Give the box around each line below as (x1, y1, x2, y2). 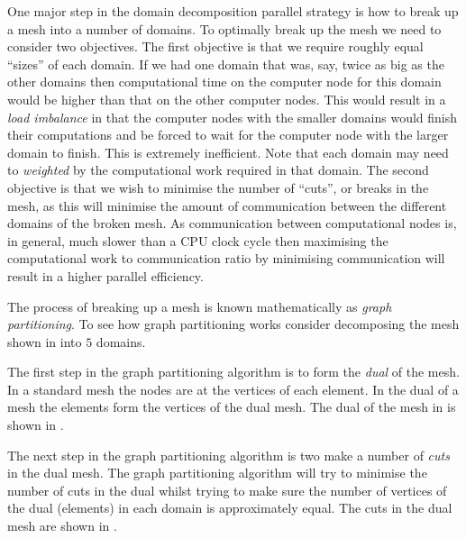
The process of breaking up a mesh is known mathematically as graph (7, 296, 392, 315)
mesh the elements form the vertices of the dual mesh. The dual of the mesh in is (7, 397, 456, 416)
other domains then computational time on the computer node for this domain (7, 72, 442, 91)
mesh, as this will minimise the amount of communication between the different (7, 196, 447, 214)
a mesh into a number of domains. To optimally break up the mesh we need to (7, 19, 442, 38)
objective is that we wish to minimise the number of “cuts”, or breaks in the (7, 178, 429, 196)
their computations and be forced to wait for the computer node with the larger (7, 125, 449, 144)
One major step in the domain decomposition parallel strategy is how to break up (7, 2, 459, 20)
